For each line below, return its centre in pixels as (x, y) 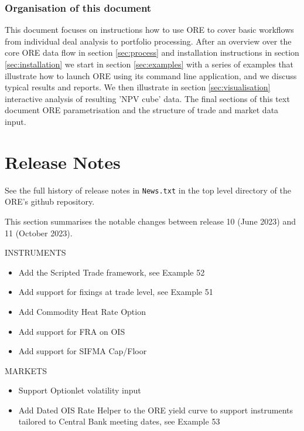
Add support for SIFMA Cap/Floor (83, 351)
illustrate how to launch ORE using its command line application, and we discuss (151, 75)
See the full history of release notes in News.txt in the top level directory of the (148, 190)
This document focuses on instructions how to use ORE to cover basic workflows (149, 30)
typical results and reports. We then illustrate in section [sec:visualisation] (138, 87)
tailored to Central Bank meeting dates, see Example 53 (119, 421)
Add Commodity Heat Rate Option (82, 311)
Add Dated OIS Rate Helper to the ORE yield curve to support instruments (156, 410)
